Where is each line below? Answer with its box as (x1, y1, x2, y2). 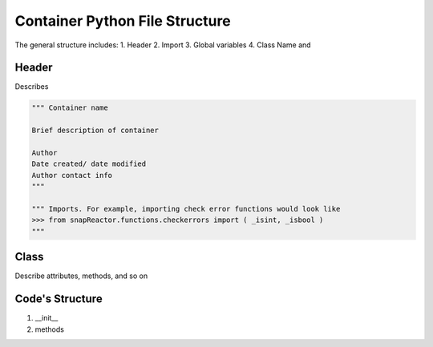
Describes (14, 82, 49, 91)
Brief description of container (31, 126, 160, 135)
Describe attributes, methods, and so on (14, 271, 148, 280)
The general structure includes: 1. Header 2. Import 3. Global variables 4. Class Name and (14, 40, 312, 50)
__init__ (34, 313, 59, 323)
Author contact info (31, 171, 112, 180)
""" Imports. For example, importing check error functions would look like (31, 204, 341, 213)
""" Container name (31, 103, 108, 112)
